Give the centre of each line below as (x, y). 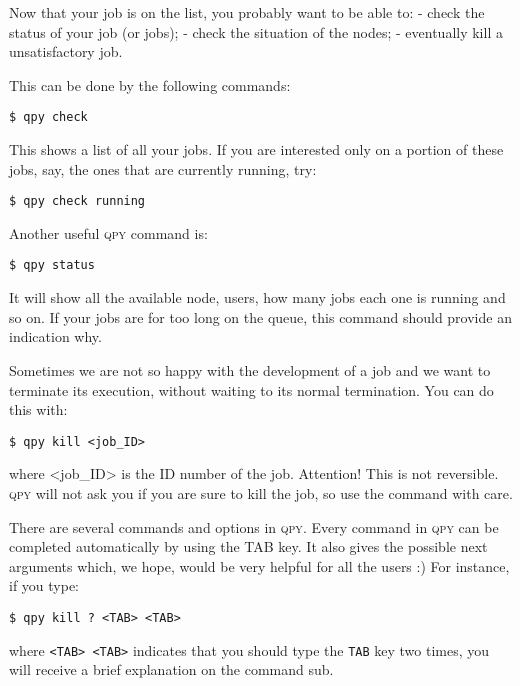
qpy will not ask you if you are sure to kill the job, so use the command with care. (261, 492)
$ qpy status (52, 265)
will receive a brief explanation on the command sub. (171, 669)
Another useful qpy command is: (108, 232)
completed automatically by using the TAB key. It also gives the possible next (248, 546)
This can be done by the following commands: (150, 84)
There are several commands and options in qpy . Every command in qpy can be (254, 526)
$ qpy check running (77, 201)
